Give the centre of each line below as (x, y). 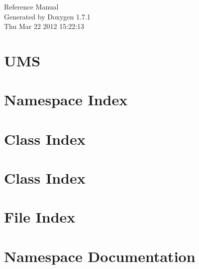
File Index (40, 217)
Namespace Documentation (100, 256)
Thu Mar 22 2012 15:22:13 (44, 26)
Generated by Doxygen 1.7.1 (47, 16)
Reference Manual (31, 6)
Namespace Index (66, 100)
